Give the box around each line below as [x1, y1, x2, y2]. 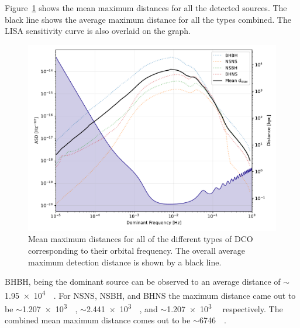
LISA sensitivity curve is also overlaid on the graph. [5, 25, 191, 37]
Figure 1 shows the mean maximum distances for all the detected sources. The [5, 2, 287, 13]
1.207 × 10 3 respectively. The [167, 301, 283, 315]
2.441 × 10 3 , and [86, 301, 158, 315]
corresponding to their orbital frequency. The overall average [28, 244, 245, 256]
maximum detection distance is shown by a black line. [28, 256, 222, 268]
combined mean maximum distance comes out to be [5, 314, 191, 326]
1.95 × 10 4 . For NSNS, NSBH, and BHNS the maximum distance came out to [5, 287, 296, 301]
